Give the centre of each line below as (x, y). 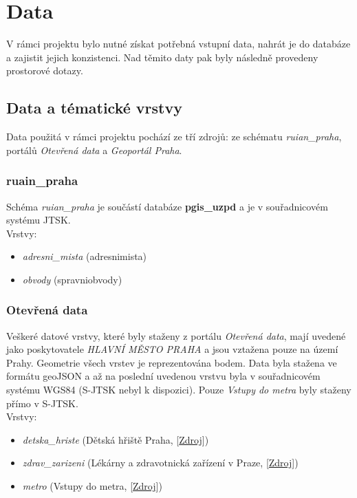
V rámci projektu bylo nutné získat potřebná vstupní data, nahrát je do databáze (178, 44)
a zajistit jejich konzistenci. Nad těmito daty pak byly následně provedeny (162, 57)
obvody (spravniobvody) (72, 279)
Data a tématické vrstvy (94, 108)
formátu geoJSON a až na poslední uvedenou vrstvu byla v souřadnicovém (163, 376)
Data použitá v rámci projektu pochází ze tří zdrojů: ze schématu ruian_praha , (174, 137)
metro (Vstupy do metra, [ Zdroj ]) (92, 486)
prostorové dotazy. (45, 71)
